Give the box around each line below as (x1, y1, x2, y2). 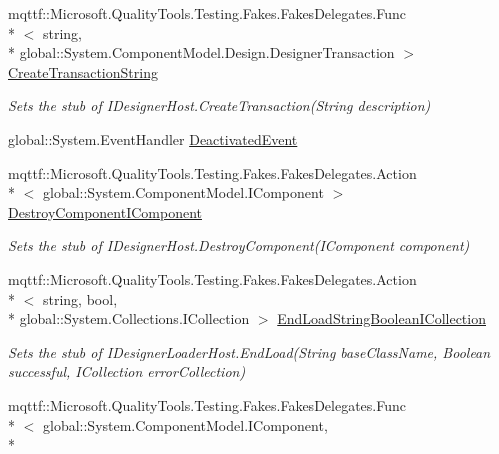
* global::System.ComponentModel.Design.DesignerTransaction (8, 42, 395, 63)
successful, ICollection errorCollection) (8, 361, 246, 382)
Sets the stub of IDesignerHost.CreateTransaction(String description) (8, 95, 431, 116)
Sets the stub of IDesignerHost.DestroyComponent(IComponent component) (8, 235, 470, 256)
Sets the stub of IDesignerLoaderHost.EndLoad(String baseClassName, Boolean (8, 341, 491, 362)
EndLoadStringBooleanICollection (277, 308, 486, 329)
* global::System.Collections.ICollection (8, 308, 250, 329)
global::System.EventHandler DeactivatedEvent (8, 128, 298, 149)
